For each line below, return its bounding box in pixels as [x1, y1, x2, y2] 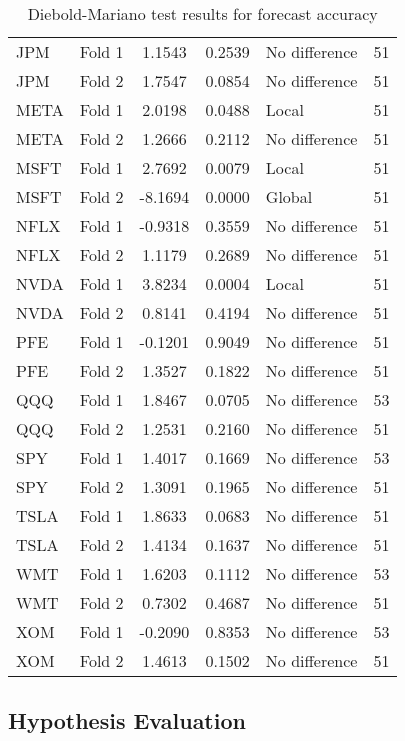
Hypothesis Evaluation [8, 705, 246, 736]
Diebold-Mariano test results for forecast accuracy [27, 2, 378, 25]
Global [265, 185, 313, 208]
